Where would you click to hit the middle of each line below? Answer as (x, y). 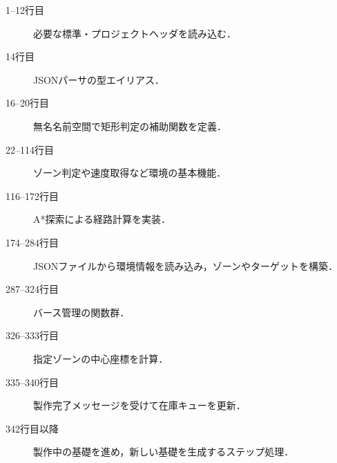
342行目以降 (32, 428)
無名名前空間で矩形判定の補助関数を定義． (130, 126)
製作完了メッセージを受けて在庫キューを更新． (139, 405)
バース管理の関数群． (81, 312)
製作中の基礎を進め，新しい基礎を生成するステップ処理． (164, 452)
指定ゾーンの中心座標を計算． (101, 358)
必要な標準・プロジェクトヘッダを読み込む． (135, 33)
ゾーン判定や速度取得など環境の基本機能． (130, 173)
